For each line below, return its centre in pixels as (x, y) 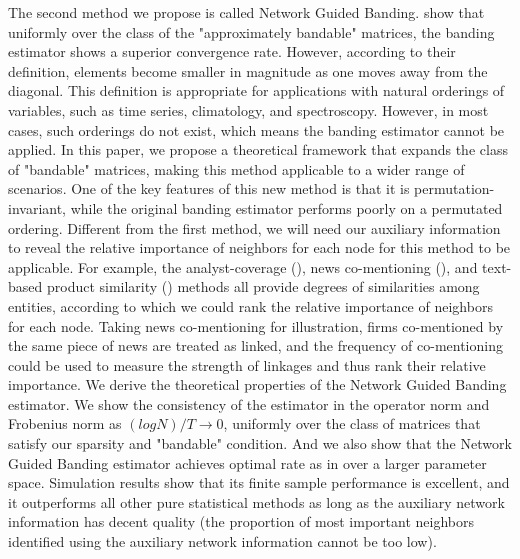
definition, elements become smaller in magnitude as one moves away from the (248, 70)
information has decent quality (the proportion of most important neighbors (241, 521)
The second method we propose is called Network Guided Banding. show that (246, 12)
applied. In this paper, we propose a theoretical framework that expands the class (258, 149)
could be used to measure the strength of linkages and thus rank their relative (247, 364)
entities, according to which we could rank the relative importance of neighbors (250, 305)
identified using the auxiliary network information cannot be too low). (222, 541)
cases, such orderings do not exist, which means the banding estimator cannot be (256, 129)
